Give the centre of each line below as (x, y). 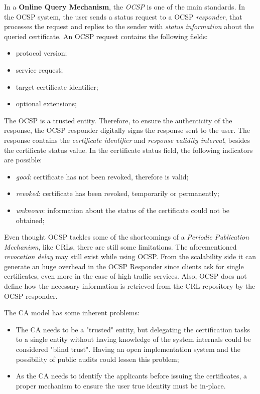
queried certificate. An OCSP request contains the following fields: (106, 36)
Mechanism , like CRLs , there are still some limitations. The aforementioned (120, 246)
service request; (39, 69)
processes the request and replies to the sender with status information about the (129, 26)
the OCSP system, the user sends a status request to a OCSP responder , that (123, 16)
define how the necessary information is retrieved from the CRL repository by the (130, 286)
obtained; (30, 220)
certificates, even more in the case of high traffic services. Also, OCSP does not (125, 276)
